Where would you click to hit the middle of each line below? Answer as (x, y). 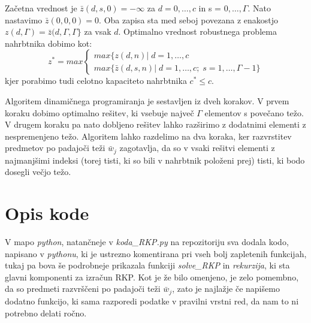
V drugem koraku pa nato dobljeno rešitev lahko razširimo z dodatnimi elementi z (155, 124)
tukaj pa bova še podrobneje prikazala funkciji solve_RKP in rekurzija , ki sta (147, 265)
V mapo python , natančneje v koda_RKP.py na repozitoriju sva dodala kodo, (147, 242)
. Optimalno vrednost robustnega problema (197, 31)
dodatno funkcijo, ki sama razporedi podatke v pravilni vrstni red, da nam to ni (152, 301)
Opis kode (47, 213)
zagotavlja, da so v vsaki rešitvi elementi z (197, 148)
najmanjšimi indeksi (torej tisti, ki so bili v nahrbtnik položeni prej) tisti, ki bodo (155, 160)
